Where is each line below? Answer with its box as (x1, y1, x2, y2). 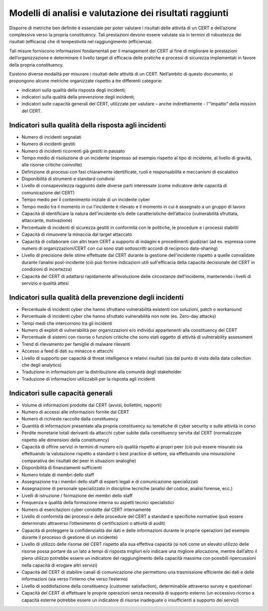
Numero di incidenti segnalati (21, 134, 81, 140)
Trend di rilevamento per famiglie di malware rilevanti (21, 341, 131, 347)
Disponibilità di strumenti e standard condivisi (21, 176, 115, 182)
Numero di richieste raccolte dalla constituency (21, 416, 119, 422)
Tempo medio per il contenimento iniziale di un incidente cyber (21, 197, 150, 203)
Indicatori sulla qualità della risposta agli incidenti (9, 121, 166, 129)
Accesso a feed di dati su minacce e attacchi (21, 348, 114, 354)
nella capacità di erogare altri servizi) (21, 562, 98, 568)
